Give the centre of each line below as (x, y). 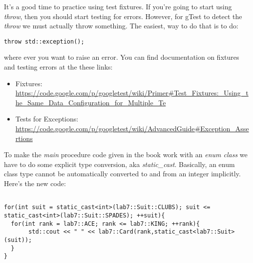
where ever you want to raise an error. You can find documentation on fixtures (122, 57)
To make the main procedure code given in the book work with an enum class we (126, 155)
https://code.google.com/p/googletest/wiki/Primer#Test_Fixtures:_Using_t (132, 93)
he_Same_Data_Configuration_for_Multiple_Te (91, 102)
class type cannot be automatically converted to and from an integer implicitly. (122, 174)
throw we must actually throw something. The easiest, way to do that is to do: (121, 26)
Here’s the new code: (35, 183)
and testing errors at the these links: (58, 67)
